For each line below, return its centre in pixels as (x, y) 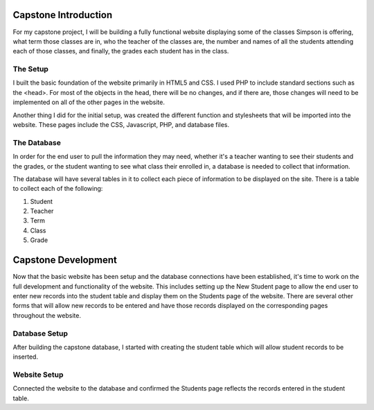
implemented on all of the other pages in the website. (89, 102)
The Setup (30, 69)
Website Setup (38, 375)
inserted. (25, 357)
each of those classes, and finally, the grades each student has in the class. (121, 51)
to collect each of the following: (58, 189)
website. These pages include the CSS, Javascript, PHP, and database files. (121, 125)
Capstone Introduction (63, 15)
